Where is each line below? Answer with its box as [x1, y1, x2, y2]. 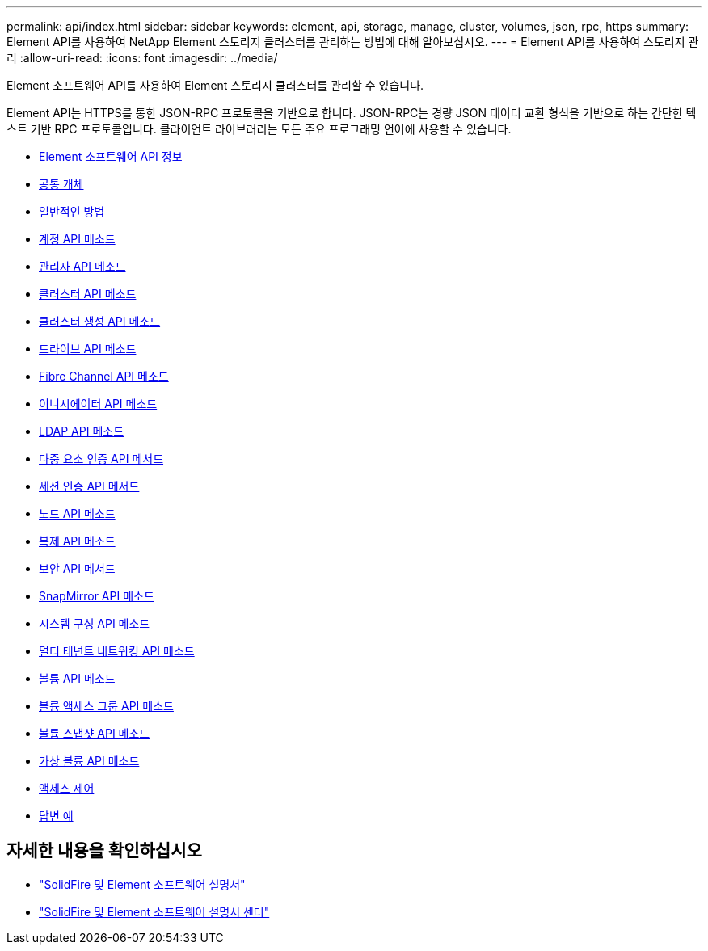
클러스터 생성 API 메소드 [39, 314, 161, 328]
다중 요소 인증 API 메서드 [39, 452, 164, 465]
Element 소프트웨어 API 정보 [39, 149, 183, 163]
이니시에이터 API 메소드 [39, 397, 158, 410]
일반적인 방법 [39, 204, 105, 218]
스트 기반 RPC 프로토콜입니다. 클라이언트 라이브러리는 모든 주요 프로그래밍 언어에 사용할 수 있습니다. [6, 122, 512, 136]
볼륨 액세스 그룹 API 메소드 [39, 699, 174, 713]
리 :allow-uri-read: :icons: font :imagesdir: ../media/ [6, 51, 278, 65]
